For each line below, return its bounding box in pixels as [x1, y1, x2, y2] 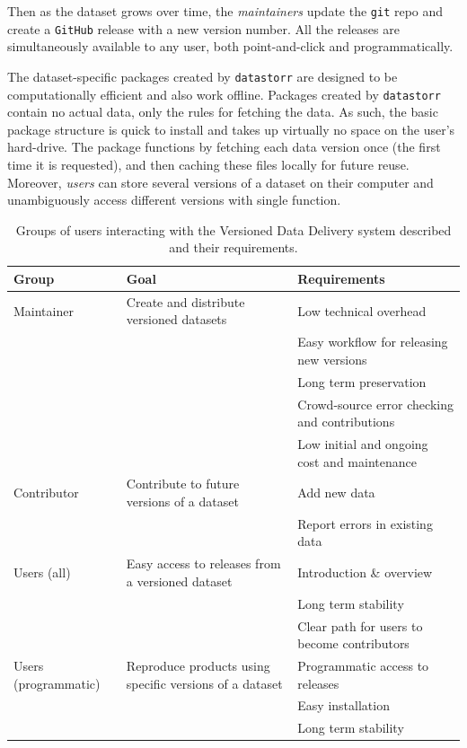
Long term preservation [297, 372, 427, 391]
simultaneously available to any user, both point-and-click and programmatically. [7, 37, 454, 56]
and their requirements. [169, 238, 298, 257]
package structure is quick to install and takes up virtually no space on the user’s [7, 119, 455, 138]
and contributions [297, 412, 395, 431]
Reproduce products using [126, 656, 270, 674]
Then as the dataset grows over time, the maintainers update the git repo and [7, 2, 444, 20]
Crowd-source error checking [297, 394, 454, 413]
